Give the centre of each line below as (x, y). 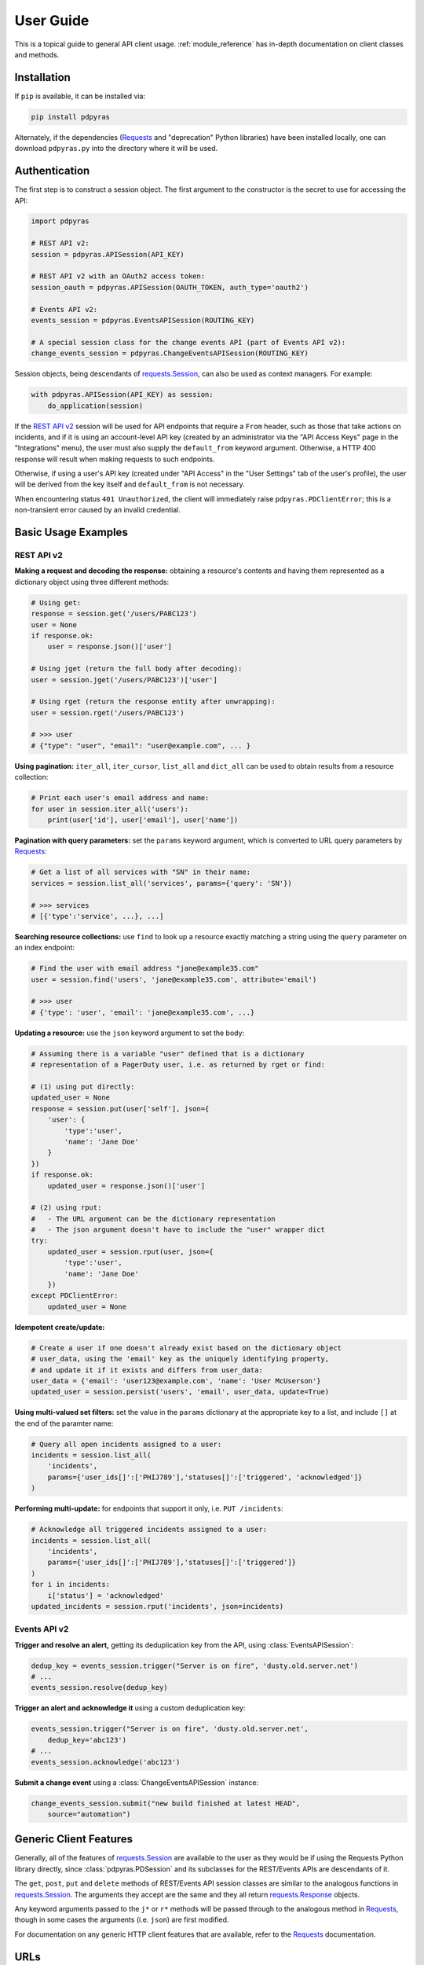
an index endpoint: (44, 948)
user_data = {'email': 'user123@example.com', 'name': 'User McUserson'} (176, 1381)
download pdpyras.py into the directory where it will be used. (116, 149)
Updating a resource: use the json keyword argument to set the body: (130, 1033)
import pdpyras (60, 221)
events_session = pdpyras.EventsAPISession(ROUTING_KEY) (143, 320)
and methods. (37, 54)
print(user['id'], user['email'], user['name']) (143, 820)
